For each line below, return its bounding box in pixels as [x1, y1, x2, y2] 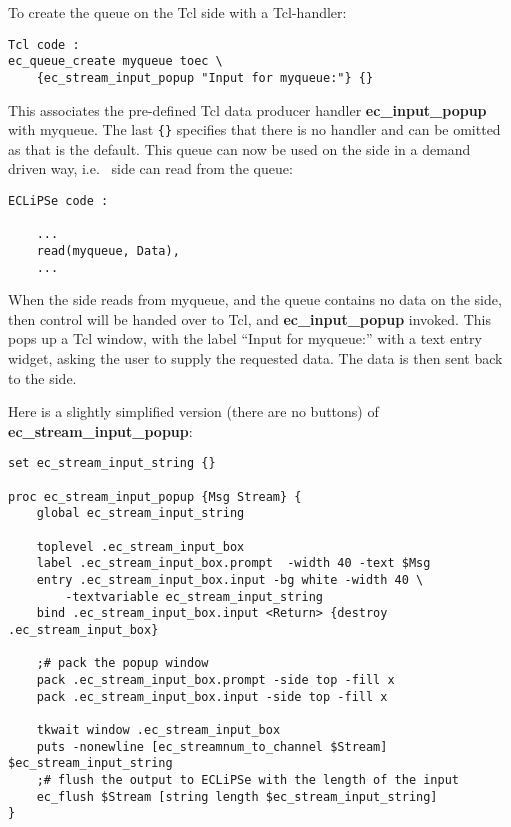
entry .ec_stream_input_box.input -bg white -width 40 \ [36, 573, 424, 588]
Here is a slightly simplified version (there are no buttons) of [8, 401, 379, 422]
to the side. [8, 367, 77, 388]
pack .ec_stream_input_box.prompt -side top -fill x [36, 672, 395, 687]
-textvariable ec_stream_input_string [65, 589, 323, 604]
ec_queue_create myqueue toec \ [8, 54, 223, 69]
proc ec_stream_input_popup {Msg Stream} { [8, 489, 302, 504]
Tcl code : [8, 37, 80, 52]
